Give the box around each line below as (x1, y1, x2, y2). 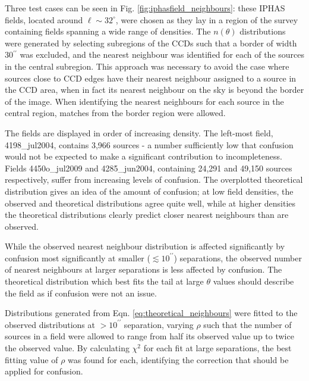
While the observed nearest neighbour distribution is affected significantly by (5, 240, 285, 252)
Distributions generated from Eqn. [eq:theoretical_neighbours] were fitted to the (5, 307, 298, 319)
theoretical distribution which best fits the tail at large (5, 275, 204, 288)
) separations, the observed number (174, 251, 302, 264)
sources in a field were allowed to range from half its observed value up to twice (5, 330, 294, 342)
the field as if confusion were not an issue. (5, 286, 157, 299)
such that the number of (203, 318, 292, 330)
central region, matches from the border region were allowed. (5, 107, 226, 119)
